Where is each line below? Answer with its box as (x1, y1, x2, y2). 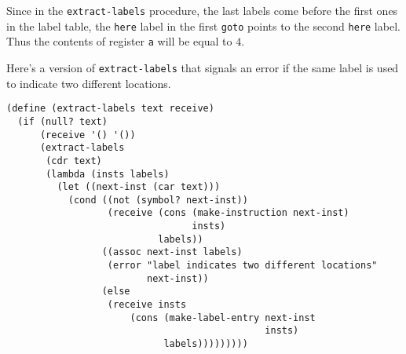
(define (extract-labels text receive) (6, 103, 214, 115)
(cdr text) (46, 155, 102, 166)
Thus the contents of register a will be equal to (6, 33, 232, 49)
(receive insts (107, 299, 187, 311)
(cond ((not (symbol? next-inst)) (68, 194, 248, 206)
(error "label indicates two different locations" (107, 260, 378, 272)
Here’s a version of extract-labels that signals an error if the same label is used (6, 59, 399, 75)
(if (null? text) (17, 115, 108, 127)
